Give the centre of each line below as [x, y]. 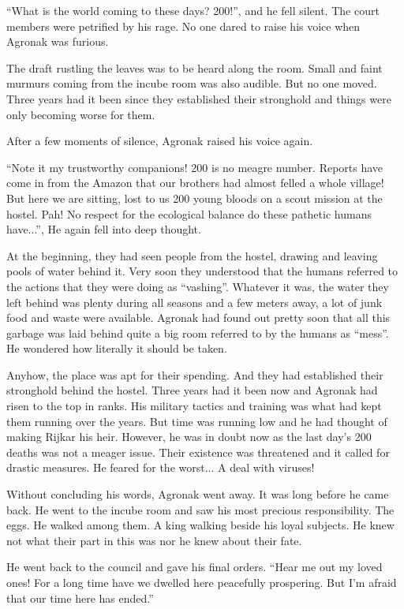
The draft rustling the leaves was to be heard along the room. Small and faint [195, 67]
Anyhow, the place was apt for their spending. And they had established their [195, 374]
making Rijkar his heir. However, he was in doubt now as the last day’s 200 [189, 437]
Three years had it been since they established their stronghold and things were [199, 98]
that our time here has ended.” [80, 598]
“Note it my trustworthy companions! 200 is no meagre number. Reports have [195, 167]
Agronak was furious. [58, 41]
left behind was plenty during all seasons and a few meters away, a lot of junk [195, 302]
